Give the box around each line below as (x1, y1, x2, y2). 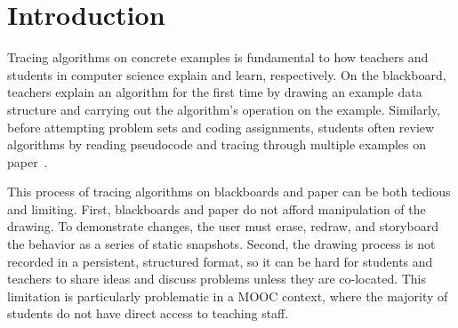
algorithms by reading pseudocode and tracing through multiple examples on (7, 135, 426, 154)
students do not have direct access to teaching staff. (7, 304, 289, 323)
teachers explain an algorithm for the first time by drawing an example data (7, 83, 422, 101)
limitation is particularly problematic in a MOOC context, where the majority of (7, 286, 448, 305)
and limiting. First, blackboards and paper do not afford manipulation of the (7, 199, 426, 218)
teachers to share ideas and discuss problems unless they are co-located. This (7, 269, 427, 288)
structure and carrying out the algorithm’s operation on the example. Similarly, (7, 100, 440, 118)
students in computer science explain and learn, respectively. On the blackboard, (7, 65, 446, 84)
